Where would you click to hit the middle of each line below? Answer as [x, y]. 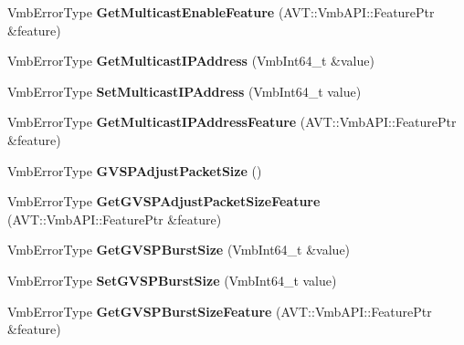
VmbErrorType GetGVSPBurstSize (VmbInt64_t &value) [179, 250]
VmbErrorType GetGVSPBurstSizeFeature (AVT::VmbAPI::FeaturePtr [220, 311]
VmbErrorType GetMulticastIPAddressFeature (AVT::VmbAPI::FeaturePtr [232, 122]
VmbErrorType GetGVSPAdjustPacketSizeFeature [164, 201]
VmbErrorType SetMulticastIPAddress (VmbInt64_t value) [185, 91]
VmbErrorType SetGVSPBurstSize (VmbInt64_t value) [172, 280]
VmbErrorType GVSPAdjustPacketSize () [135, 170]
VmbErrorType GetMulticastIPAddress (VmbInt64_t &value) [191, 61]
